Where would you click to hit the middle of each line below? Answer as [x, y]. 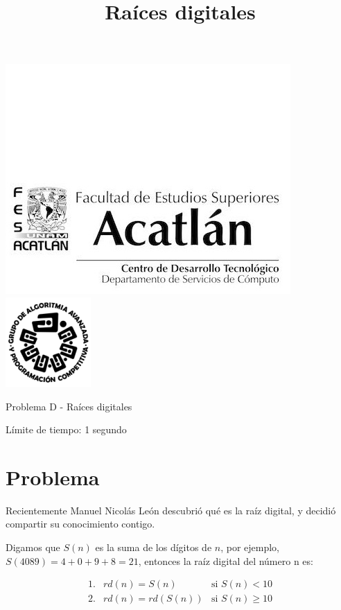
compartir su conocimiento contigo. [80, 524]
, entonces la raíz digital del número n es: [226, 560]
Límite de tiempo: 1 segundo [66, 429]
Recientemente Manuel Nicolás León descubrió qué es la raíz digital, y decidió [171, 510]
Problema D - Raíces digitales [69, 406]
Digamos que [33, 547]
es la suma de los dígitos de [154, 547]
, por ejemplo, [250, 547]
